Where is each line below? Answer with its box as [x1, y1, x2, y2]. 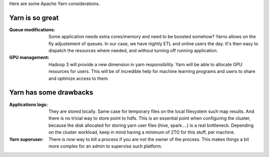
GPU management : [9, 55, 49, 61]
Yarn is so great [9, 13, 59, 22]
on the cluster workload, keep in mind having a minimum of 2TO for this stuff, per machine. [48, 129, 235, 135]
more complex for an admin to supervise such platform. [48, 143, 162, 149]
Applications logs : [9, 101, 48, 107]
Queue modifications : [9, 26, 56, 32]
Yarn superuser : [9, 136, 44, 142]
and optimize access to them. [48, 75, 109, 81]
